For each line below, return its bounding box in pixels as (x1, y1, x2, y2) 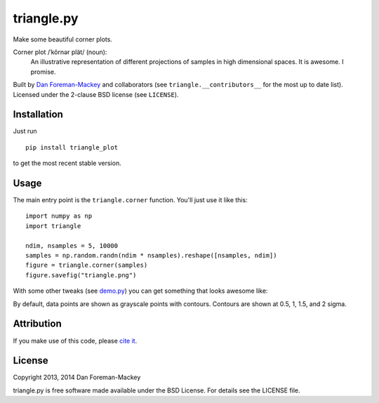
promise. (30, 67, 56, 76)
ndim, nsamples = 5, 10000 (25, 242, 119, 249)
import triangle (25, 222, 81, 230)
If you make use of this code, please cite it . (13, 336, 138, 345)
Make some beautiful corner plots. (13, 35, 112, 44)
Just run (13, 127, 37, 136)
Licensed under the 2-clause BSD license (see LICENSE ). (13, 90, 179, 98)
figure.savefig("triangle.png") (25, 271, 137, 279)
